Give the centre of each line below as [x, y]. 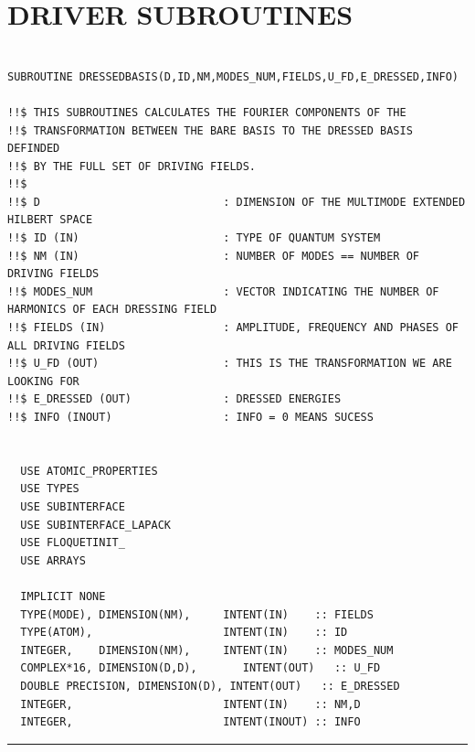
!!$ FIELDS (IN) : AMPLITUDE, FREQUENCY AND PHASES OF [233, 328]
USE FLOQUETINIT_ [73, 543]
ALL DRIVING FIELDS [66, 345]
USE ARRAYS [53, 560]
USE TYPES [50, 489]
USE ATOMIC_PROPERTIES [89, 471]
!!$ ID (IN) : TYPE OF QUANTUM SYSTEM [194, 238]
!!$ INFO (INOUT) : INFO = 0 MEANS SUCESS [190, 417]
